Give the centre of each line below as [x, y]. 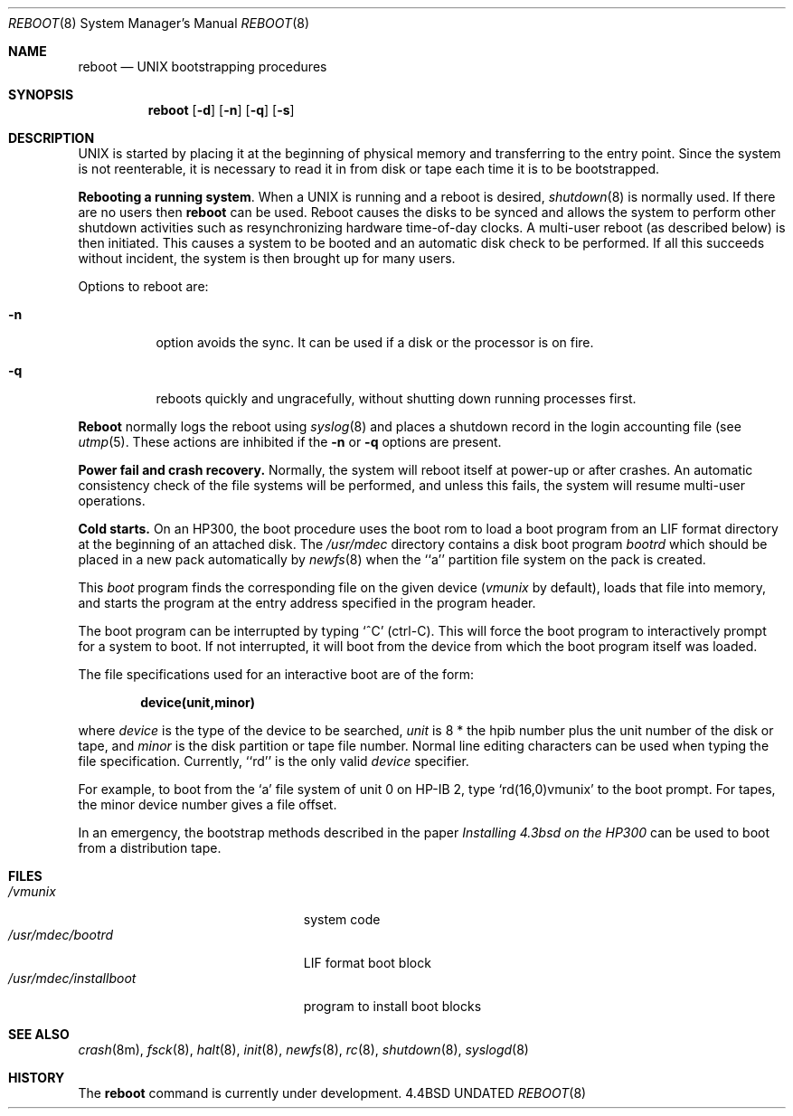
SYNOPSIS [41, 95]
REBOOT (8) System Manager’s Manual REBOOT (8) [159, 23]
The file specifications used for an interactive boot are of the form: [276, 674]
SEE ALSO [39, 1034]
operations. [112, 501]
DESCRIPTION [52, 138]
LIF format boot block [367, 963]
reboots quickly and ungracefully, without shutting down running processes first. [396, 398]
